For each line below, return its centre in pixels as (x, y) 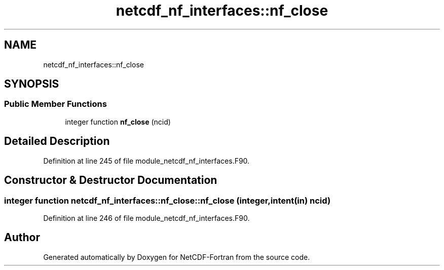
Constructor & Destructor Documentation (111, 180)
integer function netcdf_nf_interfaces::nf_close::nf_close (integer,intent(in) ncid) (168, 200)
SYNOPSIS (32, 84)
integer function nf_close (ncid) (118, 122)
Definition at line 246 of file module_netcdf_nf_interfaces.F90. (146, 218)
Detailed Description (57, 141)
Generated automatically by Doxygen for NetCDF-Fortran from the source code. (177, 257)
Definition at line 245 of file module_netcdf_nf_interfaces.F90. (146, 161)
